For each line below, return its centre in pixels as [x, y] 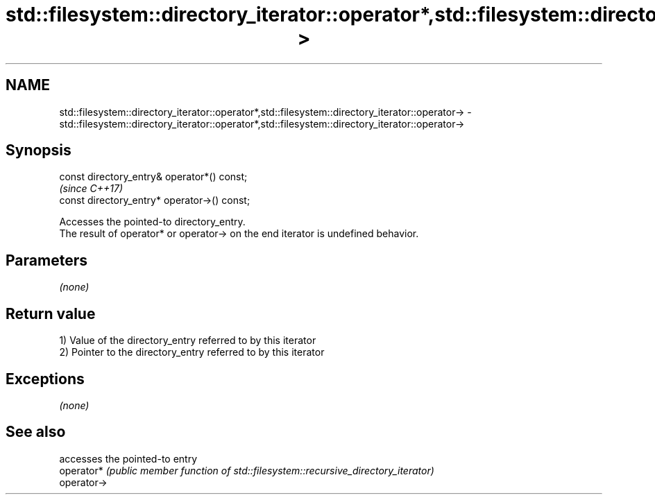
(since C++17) [91, 189]
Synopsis [39, 150]
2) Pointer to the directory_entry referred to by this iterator [192, 352]
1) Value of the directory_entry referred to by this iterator [188, 340]
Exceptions [45, 379]
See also [36, 432]
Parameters [46, 260]
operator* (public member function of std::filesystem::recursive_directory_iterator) [247, 470]
